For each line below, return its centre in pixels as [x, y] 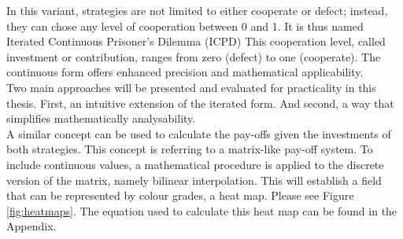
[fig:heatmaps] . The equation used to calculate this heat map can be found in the [202, 210]
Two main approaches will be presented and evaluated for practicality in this [191, 87]
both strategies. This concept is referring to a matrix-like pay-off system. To [190, 149]
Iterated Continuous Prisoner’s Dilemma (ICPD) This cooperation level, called [196, 41]
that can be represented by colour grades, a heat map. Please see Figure [180, 195]
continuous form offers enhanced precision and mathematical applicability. [185, 72]
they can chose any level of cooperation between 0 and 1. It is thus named [185, 26]
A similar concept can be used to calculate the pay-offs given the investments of [199, 133]
